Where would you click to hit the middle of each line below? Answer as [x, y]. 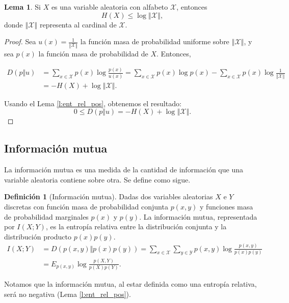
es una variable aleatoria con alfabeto [110, 7]
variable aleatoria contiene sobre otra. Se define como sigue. [97, 179]
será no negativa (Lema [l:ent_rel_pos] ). [68, 294]
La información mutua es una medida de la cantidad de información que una [124, 170]
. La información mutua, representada [198, 216]
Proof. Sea [20, 41]
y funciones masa [226, 206]
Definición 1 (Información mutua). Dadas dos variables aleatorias [109, 196]
